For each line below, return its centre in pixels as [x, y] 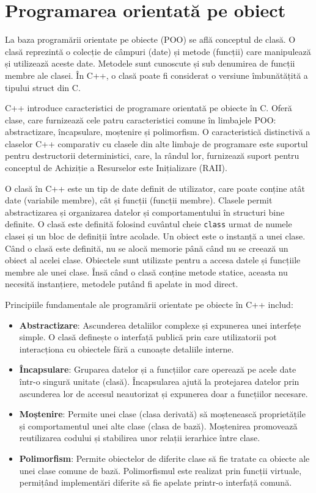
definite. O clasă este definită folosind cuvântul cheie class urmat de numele [149, 224]
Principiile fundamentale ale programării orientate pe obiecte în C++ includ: [149, 305]
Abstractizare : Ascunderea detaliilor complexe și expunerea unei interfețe [160, 325]
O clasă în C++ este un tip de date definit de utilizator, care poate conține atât [155, 188]
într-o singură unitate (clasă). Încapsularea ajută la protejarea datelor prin [159, 382]
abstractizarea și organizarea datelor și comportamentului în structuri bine [145, 212]
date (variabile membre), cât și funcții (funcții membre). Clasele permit [139, 200]
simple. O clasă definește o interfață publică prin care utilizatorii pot [148, 337]
